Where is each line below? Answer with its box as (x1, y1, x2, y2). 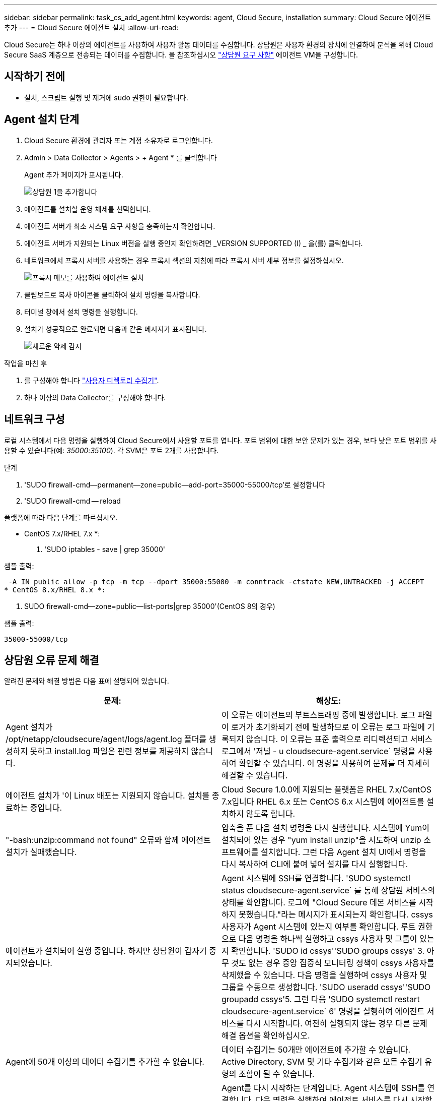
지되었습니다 (6, 958, 50, 968)
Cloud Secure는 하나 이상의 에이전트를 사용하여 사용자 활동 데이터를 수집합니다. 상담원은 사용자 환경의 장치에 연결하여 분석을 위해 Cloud (4, 40, 433, 49)
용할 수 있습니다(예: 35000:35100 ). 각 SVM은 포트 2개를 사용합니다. (4, 446, 219, 455)
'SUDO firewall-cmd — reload (24, 496, 121, 505)
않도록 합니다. (246, 809, 296, 819)
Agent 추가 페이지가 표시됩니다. (24, 170, 123, 179)
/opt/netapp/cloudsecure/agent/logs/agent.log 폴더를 (6, 734, 207, 745)
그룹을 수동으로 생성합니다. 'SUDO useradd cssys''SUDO (222, 982, 431, 993)
